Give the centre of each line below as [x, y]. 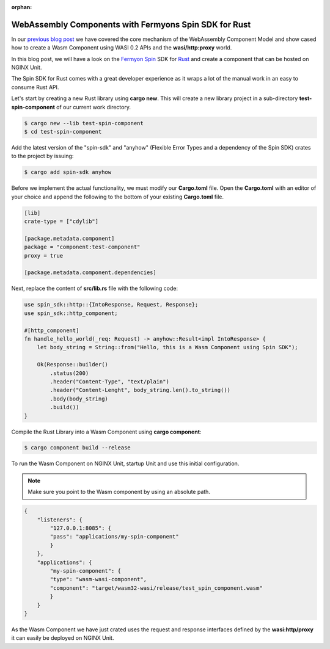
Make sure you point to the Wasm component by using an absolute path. [119, 492]
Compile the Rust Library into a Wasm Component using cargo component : [106, 432]
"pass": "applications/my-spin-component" [115, 537]
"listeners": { [60, 520]
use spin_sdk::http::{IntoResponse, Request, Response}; [111, 305]
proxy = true [44, 256]
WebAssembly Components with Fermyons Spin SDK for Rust [131, 24]
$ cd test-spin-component [63, 132]
